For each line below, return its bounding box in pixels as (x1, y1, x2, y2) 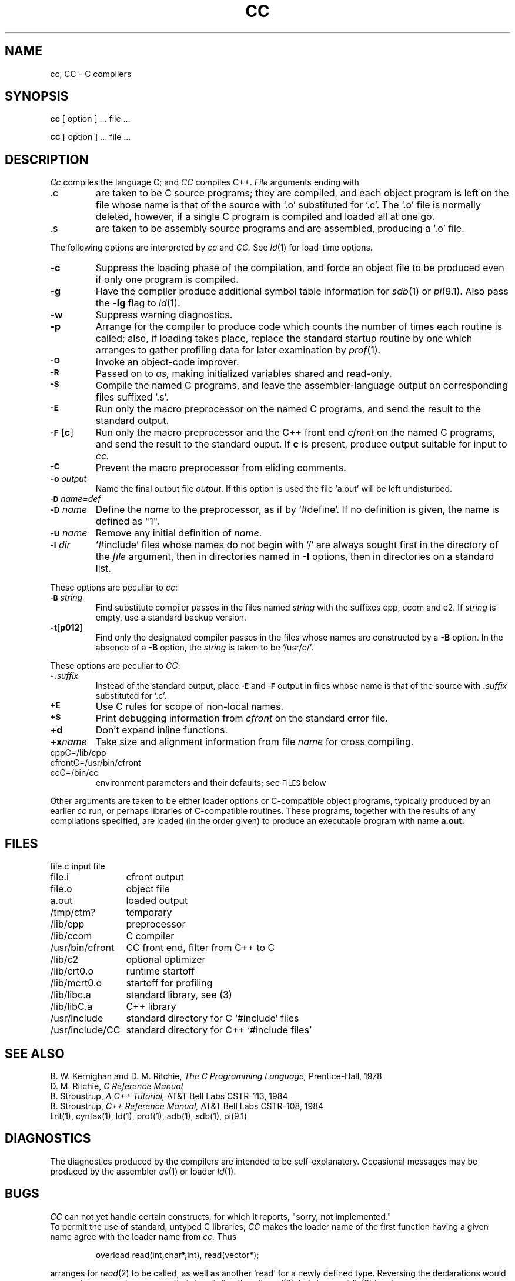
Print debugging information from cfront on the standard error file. (95, 712, 388, 725)
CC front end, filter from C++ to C (126, 942, 275, 954)
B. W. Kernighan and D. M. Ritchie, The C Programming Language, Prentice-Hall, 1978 (50, 1070, 382, 1081)
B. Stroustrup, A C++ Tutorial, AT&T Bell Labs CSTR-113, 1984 (50, 1090, 288, 1101)
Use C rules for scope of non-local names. (95, 700, 283, 713)
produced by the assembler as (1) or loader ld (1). (50, 1166, 236, 1176)
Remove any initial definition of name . (95, 527, 262, 539)
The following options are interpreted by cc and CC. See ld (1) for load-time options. (50, 242, 373, 253)
